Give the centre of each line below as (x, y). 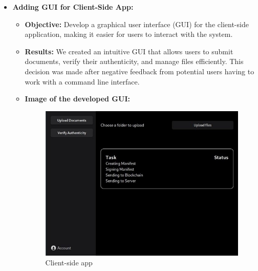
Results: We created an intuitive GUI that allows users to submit (129, 51)
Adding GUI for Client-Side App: (73, 7)
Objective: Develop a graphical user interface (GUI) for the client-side (137, 24)
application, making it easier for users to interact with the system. (129, 34)
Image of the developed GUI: (77, 99)
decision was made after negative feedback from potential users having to (139, 71)
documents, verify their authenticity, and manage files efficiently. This (134, 61)
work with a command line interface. (82, 81)
